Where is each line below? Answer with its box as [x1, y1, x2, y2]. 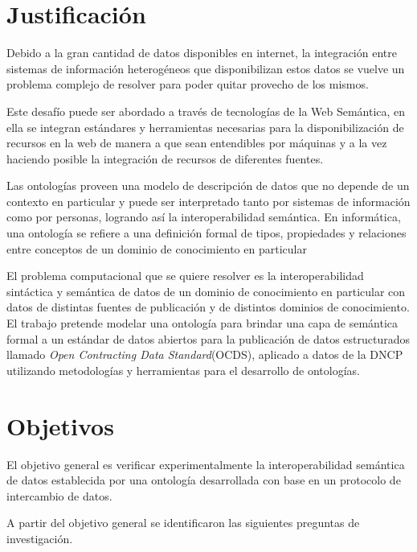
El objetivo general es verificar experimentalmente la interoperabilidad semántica [6, 455, 405, 472]
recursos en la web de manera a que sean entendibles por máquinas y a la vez [6, 134, 387, 151]
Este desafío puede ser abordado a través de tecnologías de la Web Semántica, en [6, 102, 406, 119]
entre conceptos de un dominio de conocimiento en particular [6, 240, 307, 257]
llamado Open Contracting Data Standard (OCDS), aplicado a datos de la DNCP [6, 346, 403, 363]
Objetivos [6, 409, 114, 442]
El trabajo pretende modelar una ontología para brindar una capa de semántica [6, 315, 399, 332]
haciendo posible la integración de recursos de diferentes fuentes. [6, 150, 324, 167]
